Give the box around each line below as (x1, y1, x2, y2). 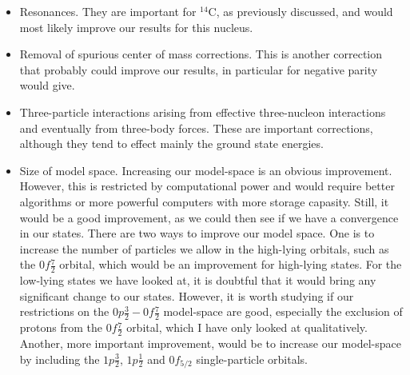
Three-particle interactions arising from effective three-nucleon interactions (19, 103, 386, 120)
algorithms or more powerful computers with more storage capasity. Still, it (19, 193, 389, 209)
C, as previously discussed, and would (208, 3, 393, 19)
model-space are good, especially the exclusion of (163, 303, 403, 320)
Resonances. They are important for (19, 3, 197, 19)
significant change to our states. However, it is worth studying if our (19, 287, 354, 304)
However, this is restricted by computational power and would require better (19, 178, 395, 194)
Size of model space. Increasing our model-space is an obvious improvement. (19, 162, 392, 178)
